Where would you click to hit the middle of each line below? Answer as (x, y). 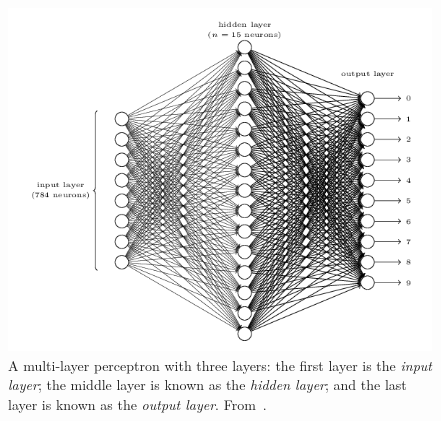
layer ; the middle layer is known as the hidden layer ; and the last (207, 384)
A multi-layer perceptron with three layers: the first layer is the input (220, 364)
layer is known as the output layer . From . (137, 403)
